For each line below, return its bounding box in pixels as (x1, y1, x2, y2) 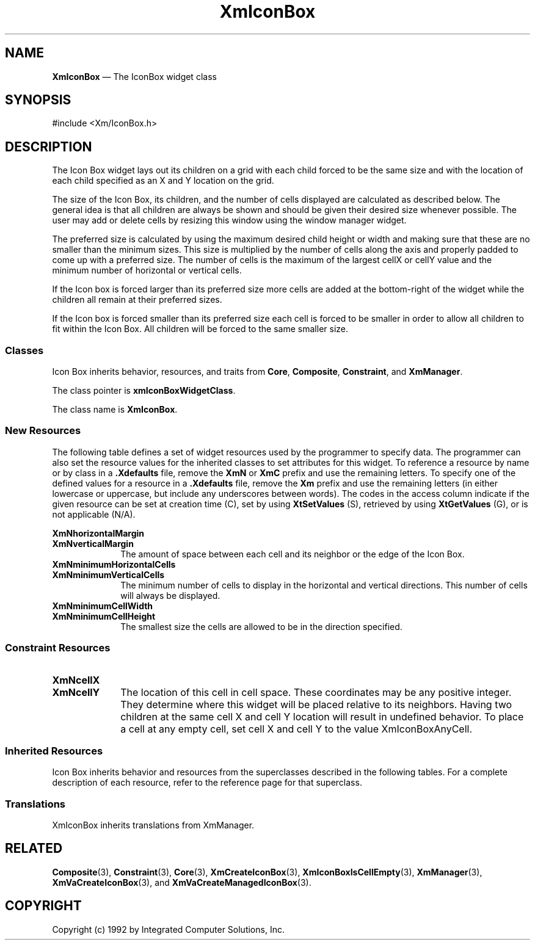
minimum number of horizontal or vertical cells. (52, 265, 242, 276)
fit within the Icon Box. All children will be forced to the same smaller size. (52, 324, 349, 335)
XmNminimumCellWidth (52, 600, 153, 611)
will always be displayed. (120, 590, 220, 601)
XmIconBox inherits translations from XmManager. (52, 820, 255, 831)
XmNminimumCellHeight (52, 610, 156, 621)
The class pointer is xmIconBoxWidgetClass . (52, 385, 236, 396)
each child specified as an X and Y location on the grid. (52, 175, 274, 186)
